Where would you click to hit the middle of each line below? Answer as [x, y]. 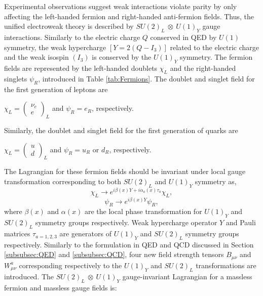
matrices [17, 234]
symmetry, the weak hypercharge [55, 47]
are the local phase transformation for [143, 211]
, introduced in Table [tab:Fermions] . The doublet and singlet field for [146, 78]
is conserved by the [122, 57]
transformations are [226, 265]
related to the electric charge [215, 47]
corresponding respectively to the [70, 265]
